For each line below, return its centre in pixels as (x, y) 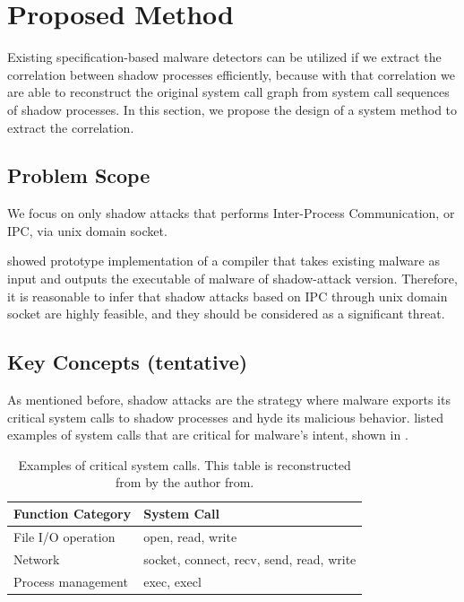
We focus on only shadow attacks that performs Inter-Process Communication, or (231, 213)
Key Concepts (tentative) (128, 362)
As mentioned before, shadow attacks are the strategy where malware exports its (229, 400)
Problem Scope (79, 175)
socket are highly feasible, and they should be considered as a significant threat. (226, 314)
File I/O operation (64, 536)
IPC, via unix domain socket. (87, 230)
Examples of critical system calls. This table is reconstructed (185, 464)
